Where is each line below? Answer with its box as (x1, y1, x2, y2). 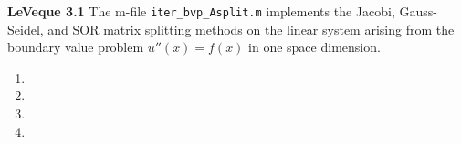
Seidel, (7, 19, 44, 38)
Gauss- (399, 2, 437, 20)
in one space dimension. (248, 37, 381, 57)
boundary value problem (7, 37, 144, 57)
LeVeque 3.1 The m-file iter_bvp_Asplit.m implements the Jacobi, (7, 2, 395, 20)
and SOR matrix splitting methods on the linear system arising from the (47, 19, 455, 38)
